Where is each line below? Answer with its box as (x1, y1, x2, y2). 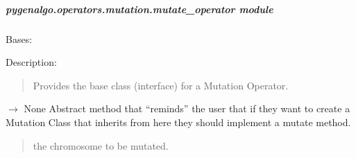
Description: (6, 55, 57, 69)
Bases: (6, 31, 33, 46)
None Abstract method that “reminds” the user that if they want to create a (24, 101, 350, 116)
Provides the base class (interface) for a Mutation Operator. (33, 78, 289, 92)
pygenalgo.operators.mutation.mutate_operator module (6, 1, 273, 16)
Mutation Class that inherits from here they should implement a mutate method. (6, 114, 351, 129)
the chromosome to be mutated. (33, 138, 169, 152)
